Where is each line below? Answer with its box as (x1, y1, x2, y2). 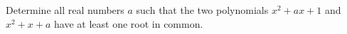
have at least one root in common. (54, 16, 203, 31)
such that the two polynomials (136, 3, 269, 17)
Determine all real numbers (6, 3, 124, 17)
